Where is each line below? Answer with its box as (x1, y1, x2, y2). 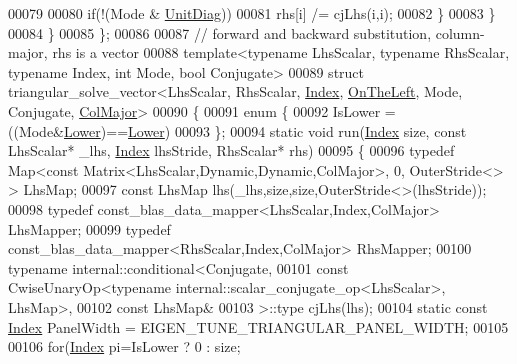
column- (435, 22, 485, 43)
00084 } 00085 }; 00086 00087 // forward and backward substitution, (8, 22, 432, 43)
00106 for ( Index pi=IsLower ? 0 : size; (8, 336, 241, 357)
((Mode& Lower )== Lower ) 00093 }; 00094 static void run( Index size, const (8, 120, 467, 141)
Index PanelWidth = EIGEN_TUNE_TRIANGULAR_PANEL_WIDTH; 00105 (8, 316, 509, 337)
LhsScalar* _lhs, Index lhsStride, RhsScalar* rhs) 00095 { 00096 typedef (8, 140, 455, 161)
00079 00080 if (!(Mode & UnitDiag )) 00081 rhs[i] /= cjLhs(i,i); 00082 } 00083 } (8, 3, 496, 23)
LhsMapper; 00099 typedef (8, 218, 171, 239)
